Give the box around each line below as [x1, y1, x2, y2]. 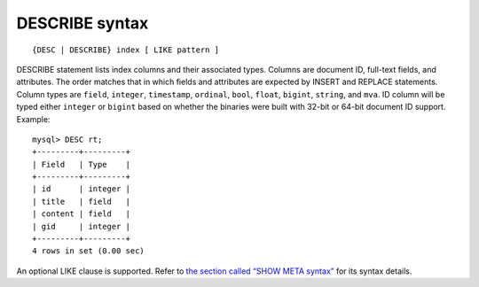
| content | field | [32, 209, 131, 219]
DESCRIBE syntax [16, 13, 149, 33]
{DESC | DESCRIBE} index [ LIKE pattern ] [32, 44, 220, 55]
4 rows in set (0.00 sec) [32, 246, 145, 256]
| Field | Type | [32, 159, 131, 169]
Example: [16, 113, 51, 124]
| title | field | [32, 196, 131, 206]
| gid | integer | [32, 221, 131, 231]
